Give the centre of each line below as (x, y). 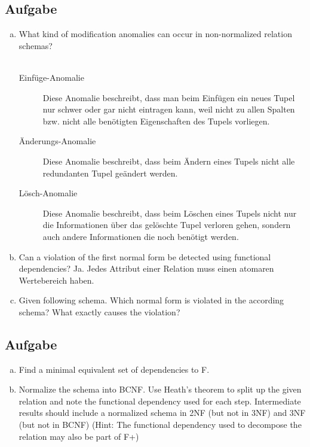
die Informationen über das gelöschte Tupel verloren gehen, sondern (167, 225)
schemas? (36, 45)
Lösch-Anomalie (48, 193)
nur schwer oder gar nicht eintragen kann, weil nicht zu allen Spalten (169, 109)
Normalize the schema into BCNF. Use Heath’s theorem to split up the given (160, 389)
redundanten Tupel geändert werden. (110, 173)
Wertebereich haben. (56, 280)
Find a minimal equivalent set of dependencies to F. (114, 369)
